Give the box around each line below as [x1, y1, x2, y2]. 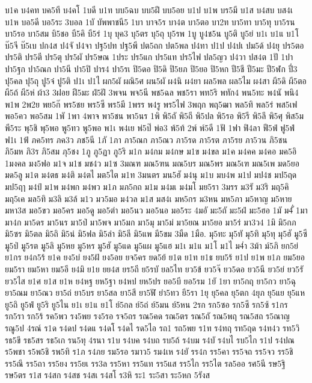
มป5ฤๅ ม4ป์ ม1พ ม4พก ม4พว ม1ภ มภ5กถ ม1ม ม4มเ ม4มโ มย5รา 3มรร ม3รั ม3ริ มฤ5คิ [5, 180, 289, 192]
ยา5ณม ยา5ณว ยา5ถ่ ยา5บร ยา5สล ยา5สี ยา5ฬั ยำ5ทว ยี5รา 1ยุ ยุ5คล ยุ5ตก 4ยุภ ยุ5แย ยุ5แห [5, 286, 305, 299]
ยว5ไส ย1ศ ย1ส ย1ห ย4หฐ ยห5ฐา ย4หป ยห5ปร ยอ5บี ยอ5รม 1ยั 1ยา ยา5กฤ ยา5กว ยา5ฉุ [5, 274, 296, 287]
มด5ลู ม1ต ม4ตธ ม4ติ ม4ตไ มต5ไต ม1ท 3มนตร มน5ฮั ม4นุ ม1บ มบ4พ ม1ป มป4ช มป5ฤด [5, 168, 297, 181]
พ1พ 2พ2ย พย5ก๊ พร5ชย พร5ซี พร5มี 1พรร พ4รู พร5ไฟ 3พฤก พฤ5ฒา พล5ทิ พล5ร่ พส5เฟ [5, 97, 298, 110]
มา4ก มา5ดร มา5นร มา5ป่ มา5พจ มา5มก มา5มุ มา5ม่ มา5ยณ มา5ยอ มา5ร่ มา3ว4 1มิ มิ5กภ [5, 215, 296, 228]
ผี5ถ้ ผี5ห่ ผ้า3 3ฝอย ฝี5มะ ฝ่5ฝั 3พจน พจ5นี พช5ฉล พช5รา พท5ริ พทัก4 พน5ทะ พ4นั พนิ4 [5, 86, 299, 99]
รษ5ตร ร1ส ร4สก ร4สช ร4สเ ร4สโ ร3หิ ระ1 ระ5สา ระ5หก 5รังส [5, 369, 210, 381]
